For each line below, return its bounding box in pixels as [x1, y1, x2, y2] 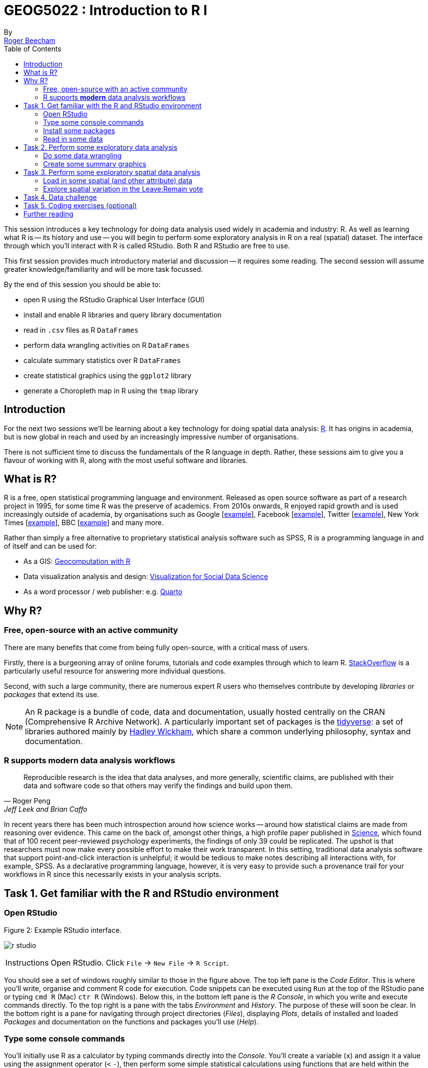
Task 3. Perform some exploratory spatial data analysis [23, 168, 201, 176]
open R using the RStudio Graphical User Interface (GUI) [23, 295, 205, 304]
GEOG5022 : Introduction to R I [4, 2, 207, 19]
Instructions [5, 957, 49, 968]
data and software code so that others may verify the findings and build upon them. [23, 781, 293, 790]
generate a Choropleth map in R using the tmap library [23, 386, 199, 395]
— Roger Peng [4, 797, 50, 805]
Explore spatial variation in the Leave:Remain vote [43, 184, 203, 193]
